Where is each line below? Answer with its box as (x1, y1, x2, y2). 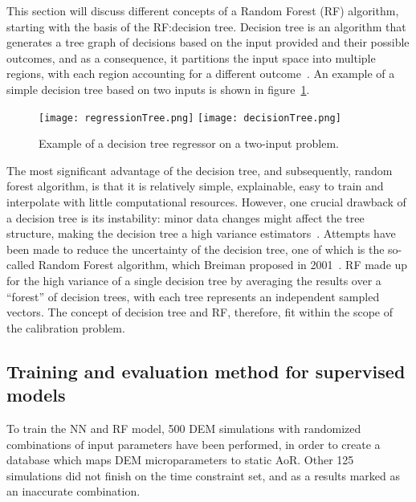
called (6, 256, 35, 273)
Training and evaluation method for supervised (6, 358, 406, 383)
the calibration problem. (6, 319, 125, 336)
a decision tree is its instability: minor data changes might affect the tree (6, 209, 365, 226)
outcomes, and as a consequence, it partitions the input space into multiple (6, 49, 376, 66)
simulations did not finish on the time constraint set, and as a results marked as (6, 467, 401, 484)
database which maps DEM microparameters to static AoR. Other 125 (6, 451, 354, 468)
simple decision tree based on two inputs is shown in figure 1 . (6, 80, 310, 97)
